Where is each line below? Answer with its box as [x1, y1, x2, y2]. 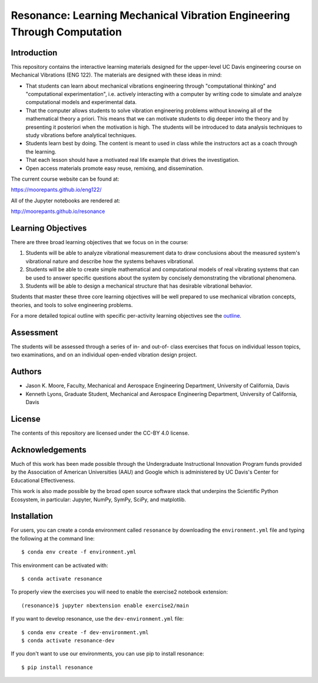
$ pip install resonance [21, 664, 93, 671]
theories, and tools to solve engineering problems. [11, 301, 133, 308]
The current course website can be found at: [11, 175, 120, 182]
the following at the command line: [11, 535, 95, 542]
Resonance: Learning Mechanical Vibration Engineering [11, 9, 290, 22]
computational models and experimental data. [25, 99, 137, 106]
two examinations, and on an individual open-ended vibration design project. [11, 351, 197, 358]
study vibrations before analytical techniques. [25, 131, 137, 138]
